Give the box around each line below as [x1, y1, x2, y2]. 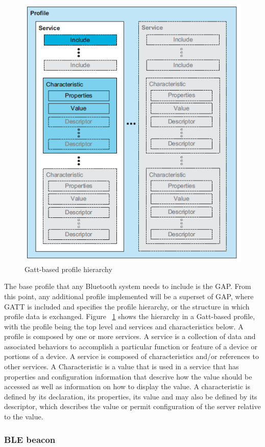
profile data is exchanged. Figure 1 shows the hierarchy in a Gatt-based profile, [4, 311, 255, 322]
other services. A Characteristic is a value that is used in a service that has [4, 361, 239, 372]
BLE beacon [4, 433, 56, 445]
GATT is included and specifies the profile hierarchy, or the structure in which [4, 301, 250, 311]
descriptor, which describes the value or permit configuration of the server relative [4, 401, 261, 412]
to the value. [4, 411, 43, 422]
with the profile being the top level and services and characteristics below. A [4, 321, 244, 331]
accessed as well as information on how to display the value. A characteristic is [4, 381, 251, 392]
